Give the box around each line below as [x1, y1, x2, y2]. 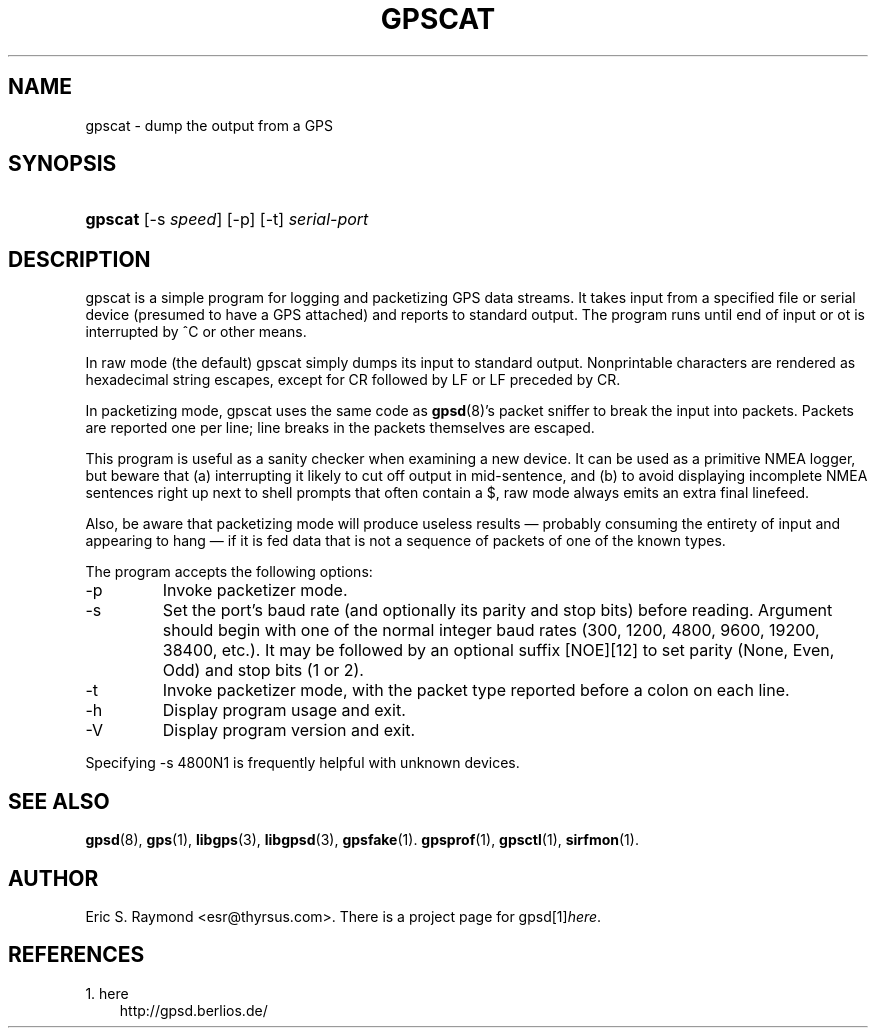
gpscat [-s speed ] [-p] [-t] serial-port [85, 209, 369, 230]
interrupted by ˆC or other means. [85, 323, 307, 341]
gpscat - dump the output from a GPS [85, 116, 334, 134]
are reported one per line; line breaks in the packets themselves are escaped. [85, 419, 595, 437]
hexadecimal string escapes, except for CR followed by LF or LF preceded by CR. [85, 371, 621, 389]
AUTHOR [8, 865, 99, 891]
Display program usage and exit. [162, 700, 406, 721]
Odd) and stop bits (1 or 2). [162, 660, 364, 681]
